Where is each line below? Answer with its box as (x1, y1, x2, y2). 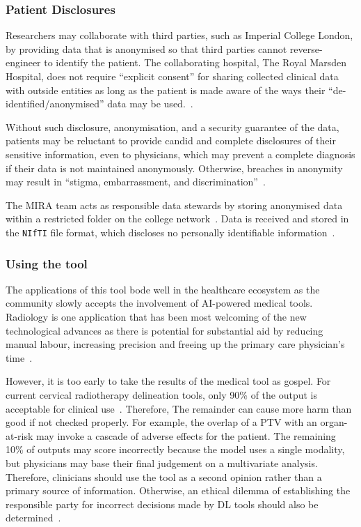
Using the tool (6, 254, 88, 272)
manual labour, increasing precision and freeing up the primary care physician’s (6, 337, 345, 351)
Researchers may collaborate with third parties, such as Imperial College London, (6, 28, 353, 43)
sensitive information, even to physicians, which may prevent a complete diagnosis (6, 146, 355, 161)
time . (6, 350, 33, 365)
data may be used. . (107, 96, 193, 111)
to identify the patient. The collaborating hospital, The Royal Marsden (44, 55, 347, 70)
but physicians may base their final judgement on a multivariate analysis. (6, 455, 318, 470)
